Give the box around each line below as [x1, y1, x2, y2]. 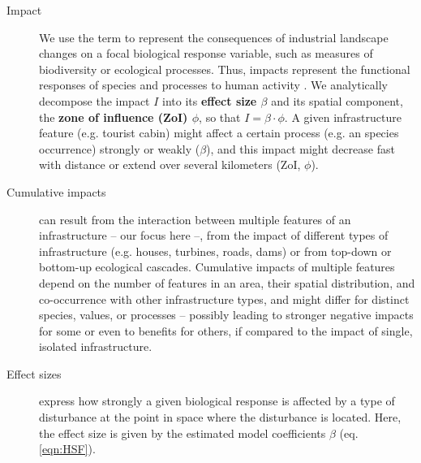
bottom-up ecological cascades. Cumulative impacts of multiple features [39, 258, 395, 275]
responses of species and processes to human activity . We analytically [39, 76, 389, 93]
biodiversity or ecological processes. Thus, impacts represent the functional [39, 60, 410, 77]
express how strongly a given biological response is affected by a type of [39, 392, 395, 409]
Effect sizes [6, 365, 62, 382]
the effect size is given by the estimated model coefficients [39, 424, 326, 441]
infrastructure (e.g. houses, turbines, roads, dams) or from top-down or [39, 242, 392, 259]
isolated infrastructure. [39, 338, 153, 355]
